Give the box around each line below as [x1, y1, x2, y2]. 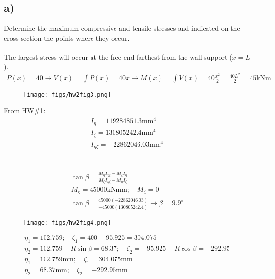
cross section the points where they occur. [4, 32, 130, 43]
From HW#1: [4, 105, 46, 115]
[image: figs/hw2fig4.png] [23, 219, 111, 226]
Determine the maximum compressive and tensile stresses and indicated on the [4, 23, 240, 33]
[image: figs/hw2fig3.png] [23, 91, 111, 99]
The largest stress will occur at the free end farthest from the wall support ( [4, 51, 232, 62]
